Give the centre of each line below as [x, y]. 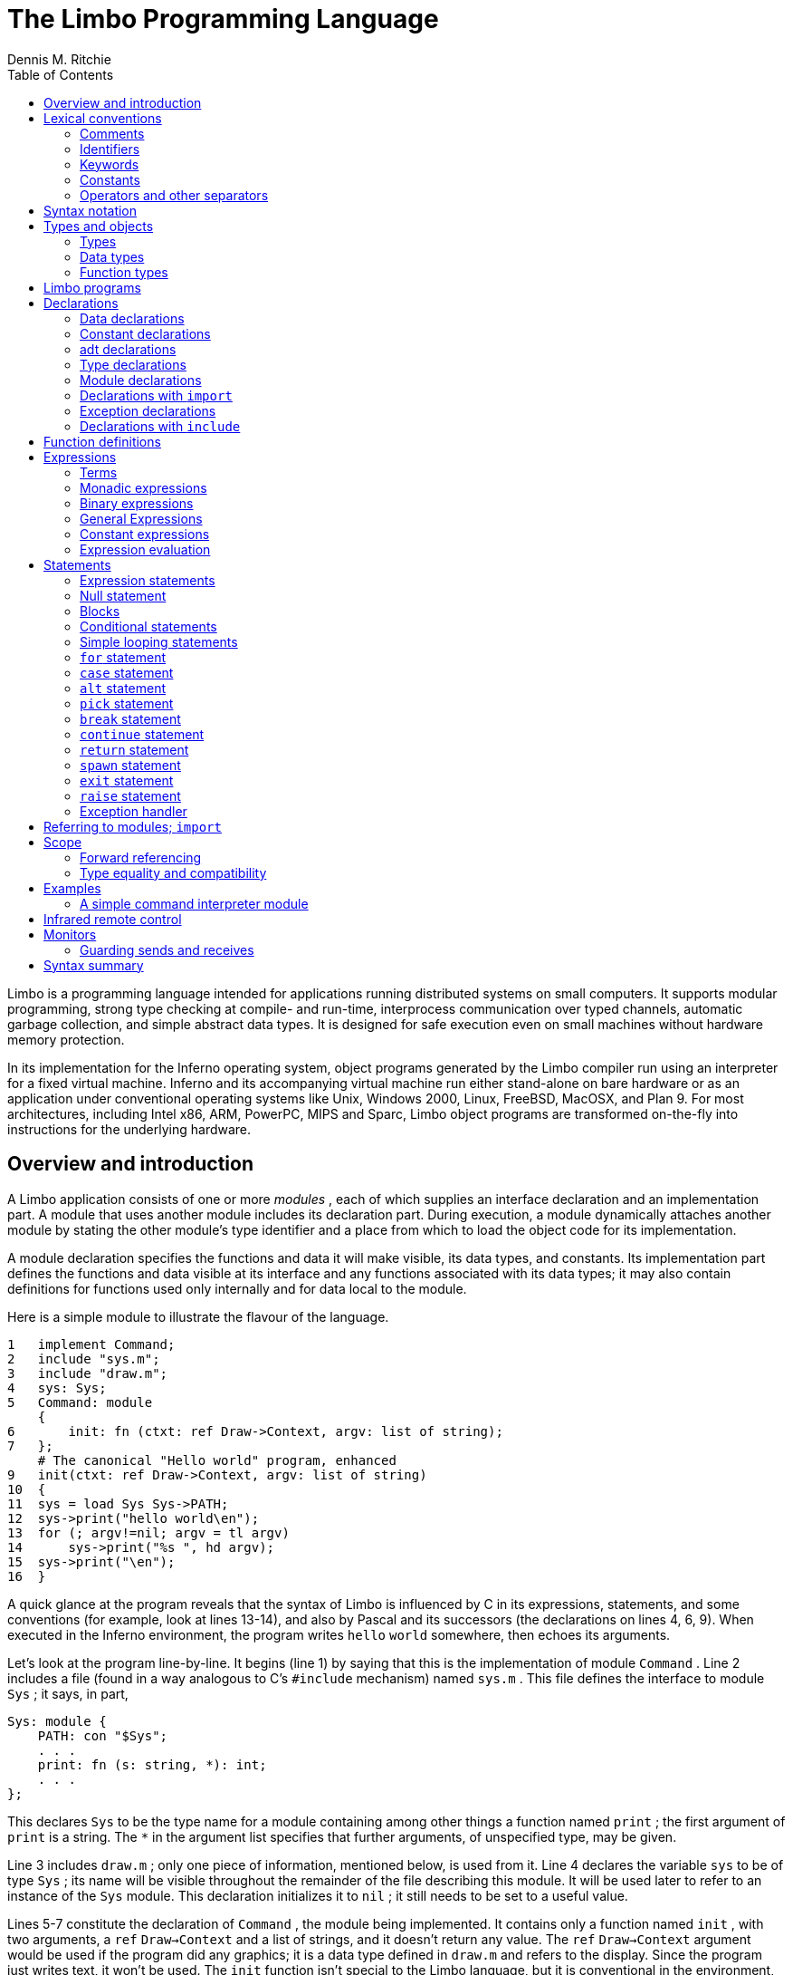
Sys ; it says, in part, [68, 1693]
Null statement [123, 595]
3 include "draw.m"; [88, 1373]
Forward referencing [141, 857]
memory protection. [66, 1039]
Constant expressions [145, 534]
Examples [72, 888]
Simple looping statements [159, 641]
